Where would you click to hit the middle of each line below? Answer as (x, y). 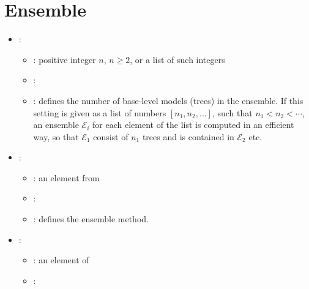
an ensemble (56, 125)
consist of (111, 136)
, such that (232, 112)
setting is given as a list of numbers (100, 112)
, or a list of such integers (177, 59)
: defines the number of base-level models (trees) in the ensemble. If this (168, 100)
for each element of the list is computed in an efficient (193, 125)
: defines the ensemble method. (91, 219)
